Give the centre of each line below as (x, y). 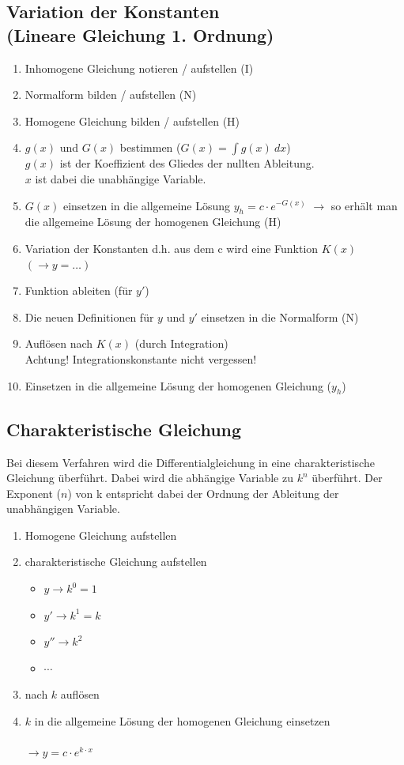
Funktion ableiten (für (79, 290)
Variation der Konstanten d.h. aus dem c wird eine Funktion (172, 248)
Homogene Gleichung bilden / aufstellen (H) (132, 121)
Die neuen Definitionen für (89, 317)
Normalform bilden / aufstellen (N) (111, 94)
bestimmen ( (150, 147)
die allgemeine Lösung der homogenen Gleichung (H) (153, 222)
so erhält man (364, 205)
